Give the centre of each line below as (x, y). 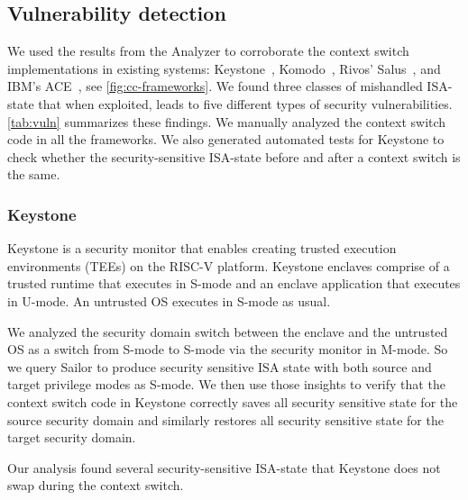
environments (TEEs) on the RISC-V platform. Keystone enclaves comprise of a (229, 265)
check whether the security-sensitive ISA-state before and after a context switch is (234, 156)
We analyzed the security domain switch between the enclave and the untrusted (228, 331)
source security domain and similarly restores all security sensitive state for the (225, 419)
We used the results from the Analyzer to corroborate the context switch (208, 51)
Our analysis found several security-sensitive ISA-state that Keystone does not (224, 467)
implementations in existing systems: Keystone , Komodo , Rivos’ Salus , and (224, 68)
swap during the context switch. (96, 485)
